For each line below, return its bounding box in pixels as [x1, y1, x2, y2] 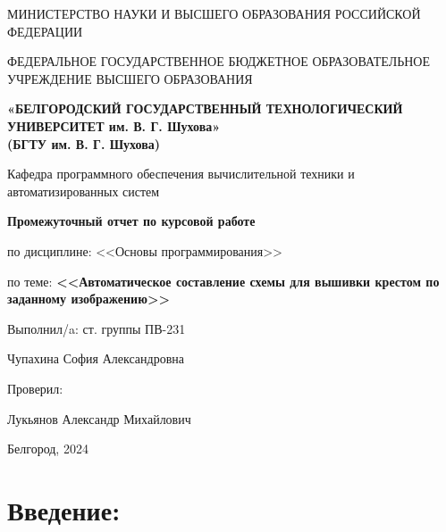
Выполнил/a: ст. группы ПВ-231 [7, 319, 186, 337]
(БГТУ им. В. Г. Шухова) [7, 134, 161, 153]
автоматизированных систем [7, 181, 160, 200]
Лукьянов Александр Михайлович [7, 409, 191, 428]
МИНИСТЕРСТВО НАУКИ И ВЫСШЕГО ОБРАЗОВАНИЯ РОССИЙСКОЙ [7, 4, 421, 22]
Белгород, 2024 [7, 439, 88, 458]
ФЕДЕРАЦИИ [7, 21, 83, 40]
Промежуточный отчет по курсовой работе [7, 212, 256, 230]
